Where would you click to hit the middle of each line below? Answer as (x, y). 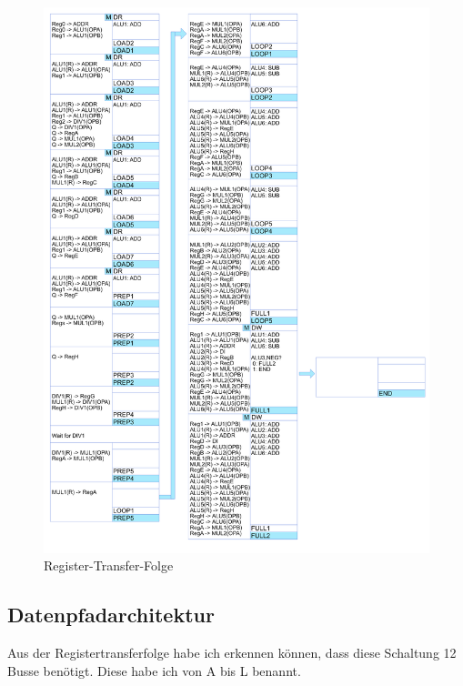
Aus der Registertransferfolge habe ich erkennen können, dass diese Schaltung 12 (232, 653)
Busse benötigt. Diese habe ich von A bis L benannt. (154, 670)
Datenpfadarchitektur (111, 615)
